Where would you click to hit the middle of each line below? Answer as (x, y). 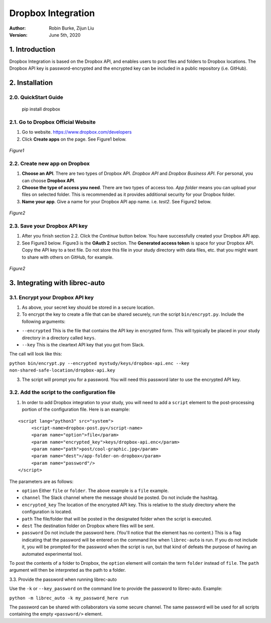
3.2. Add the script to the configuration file (62, 393)
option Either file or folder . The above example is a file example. (95, 491)
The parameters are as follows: (41, 481)
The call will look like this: (36, 354)
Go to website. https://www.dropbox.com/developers (77, 132)
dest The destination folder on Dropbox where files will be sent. (88, 526)
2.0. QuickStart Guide (36, 97)
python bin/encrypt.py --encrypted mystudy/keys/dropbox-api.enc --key (99, 363)
